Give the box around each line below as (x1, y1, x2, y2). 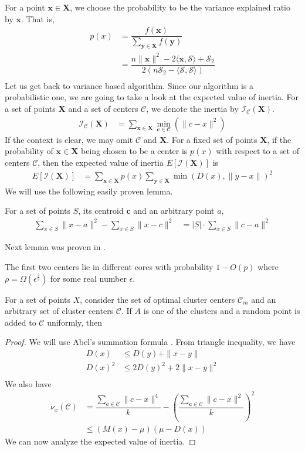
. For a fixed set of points (167, 133, 257, 145)
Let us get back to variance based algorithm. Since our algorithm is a (5, 79, 254, 91)
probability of (5, 145, 53, 157)
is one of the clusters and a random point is (143, 305, 300, 317)
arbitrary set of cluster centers (5, 305, 114, 317)
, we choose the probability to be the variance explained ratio (70, 1, 290, 13)
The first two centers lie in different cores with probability (5, 260, 213, 272)
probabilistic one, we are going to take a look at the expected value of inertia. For (5, 91, 299, 103)
